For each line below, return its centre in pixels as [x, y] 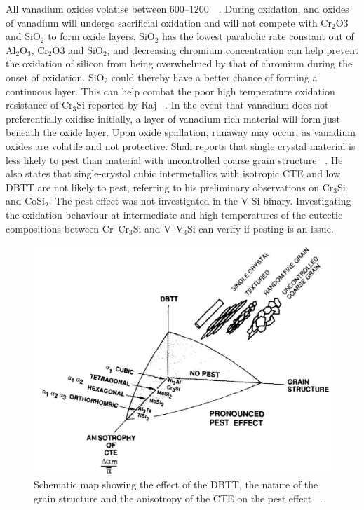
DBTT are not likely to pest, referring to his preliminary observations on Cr [170, 187]
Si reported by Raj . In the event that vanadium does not [203, 105]
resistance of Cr [39, 105]
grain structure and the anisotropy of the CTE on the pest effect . [178, 498]
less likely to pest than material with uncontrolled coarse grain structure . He [174, 159]
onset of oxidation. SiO [55, 77]
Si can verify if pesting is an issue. [260, 228]
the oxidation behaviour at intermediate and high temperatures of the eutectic [174, 214]
